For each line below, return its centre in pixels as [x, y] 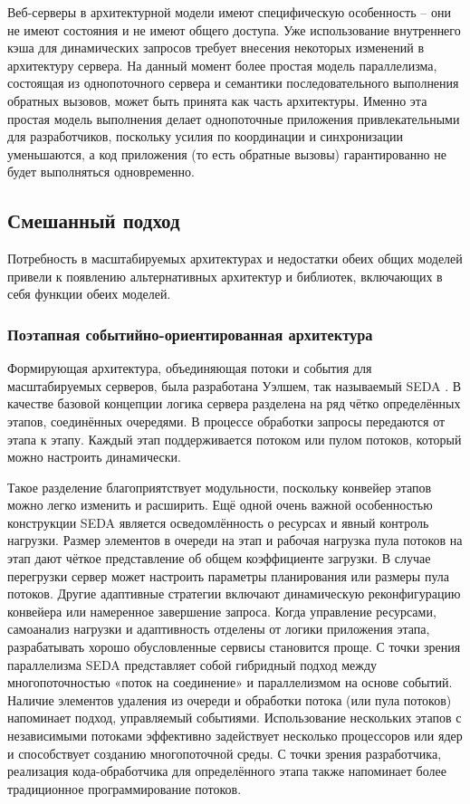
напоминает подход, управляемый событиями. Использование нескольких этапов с [235, 718]
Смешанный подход [94, 220]
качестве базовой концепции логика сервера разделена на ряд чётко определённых [234, 403]
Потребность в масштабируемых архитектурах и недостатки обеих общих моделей [235, 258]
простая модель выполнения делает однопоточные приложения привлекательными [234, 118]
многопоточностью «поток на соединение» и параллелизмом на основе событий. [230, 682]
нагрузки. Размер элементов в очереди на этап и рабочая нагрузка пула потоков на [235, 540]
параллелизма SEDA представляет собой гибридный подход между [192, 664]
